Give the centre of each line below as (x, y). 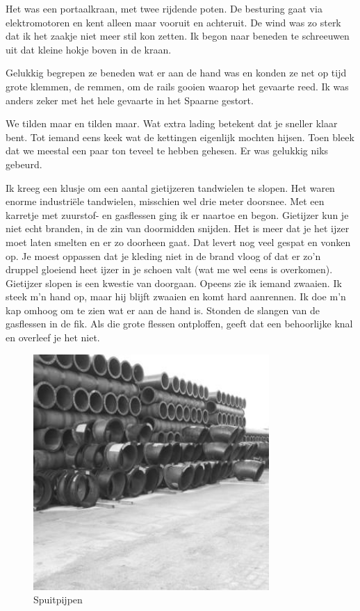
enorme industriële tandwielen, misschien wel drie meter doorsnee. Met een (165, 201)
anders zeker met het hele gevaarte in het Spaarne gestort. (130, 100)
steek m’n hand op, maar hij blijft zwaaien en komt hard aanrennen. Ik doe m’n (176, 296)
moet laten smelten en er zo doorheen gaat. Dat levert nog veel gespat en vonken (178, 242)
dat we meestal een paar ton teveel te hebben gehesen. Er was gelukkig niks (167, 150)
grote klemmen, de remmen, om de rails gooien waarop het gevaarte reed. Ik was (177, 86)
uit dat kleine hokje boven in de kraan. (89, 49)
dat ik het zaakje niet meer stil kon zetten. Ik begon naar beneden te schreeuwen (178, 36)
